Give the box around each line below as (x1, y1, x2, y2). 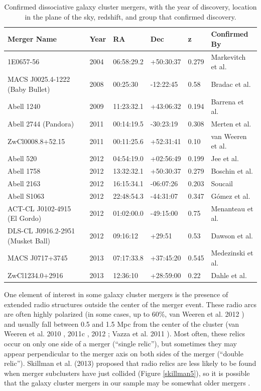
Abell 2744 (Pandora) (8, 118, 74, 128)
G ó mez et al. (211, 190, 250, 201)
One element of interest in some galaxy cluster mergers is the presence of (4, 289, 228, 299)
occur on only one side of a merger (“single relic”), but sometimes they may (4, 338, 237, 348)
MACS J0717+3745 (8, 252, 68, 263)
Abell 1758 (8, 166, 41, 176)
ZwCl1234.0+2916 (8, 270, 63, 280)
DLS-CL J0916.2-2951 (8, 225, 75, 236)
